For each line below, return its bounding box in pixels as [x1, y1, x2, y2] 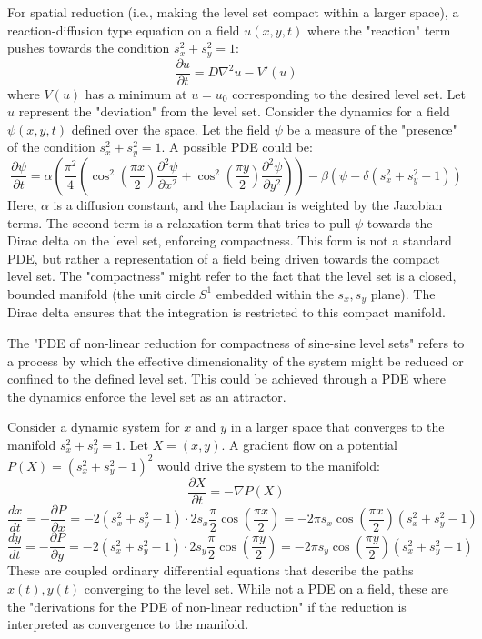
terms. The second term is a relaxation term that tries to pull [7, 213, 351, 232]
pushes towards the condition [7, 38, 170, 57]
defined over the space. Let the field [71, 119, 271, 138]
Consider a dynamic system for [7, 417, 180, 436]
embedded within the [216, 284, 334, 303]
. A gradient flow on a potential [221, 434, 397, 454]
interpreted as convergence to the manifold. [7, 614, 249, 634]
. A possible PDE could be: [161, 137, 313, 156]
